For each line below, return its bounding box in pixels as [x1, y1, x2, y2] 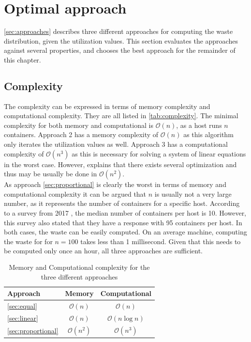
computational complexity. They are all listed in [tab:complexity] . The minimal [4, 110, 238, 121]
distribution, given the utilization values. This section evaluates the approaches [4, 35, 238, 46]
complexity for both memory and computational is [4, 120, 153, 130]
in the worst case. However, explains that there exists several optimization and [4, 159, 237, 169]
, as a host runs [176, 120, 222, 130]
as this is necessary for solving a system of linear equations [72, 148, 246, 158]
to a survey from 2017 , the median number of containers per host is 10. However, [4, 208, 247, 218]
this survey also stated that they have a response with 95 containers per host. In [4, 217, 242, 227]
